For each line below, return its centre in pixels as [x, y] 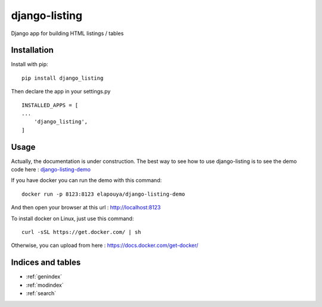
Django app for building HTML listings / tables [67, 33]
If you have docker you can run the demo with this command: [86, 180]
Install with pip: [30, 64]
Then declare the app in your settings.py [61, 92]
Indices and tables [46, 263]
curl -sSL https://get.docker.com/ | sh [81, 232]
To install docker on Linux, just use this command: [72, 218]
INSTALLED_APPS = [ [50, 105]
